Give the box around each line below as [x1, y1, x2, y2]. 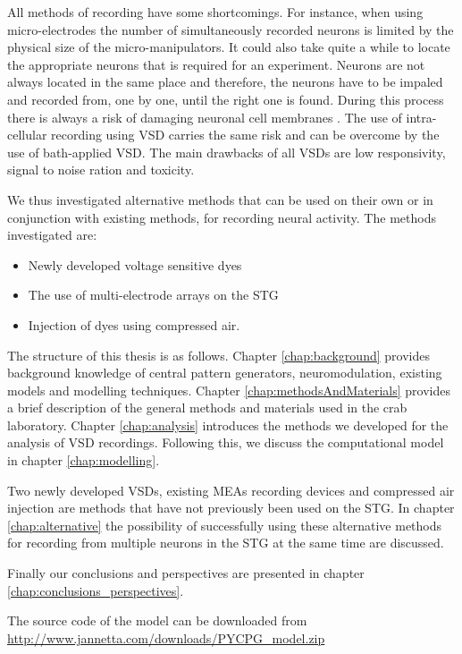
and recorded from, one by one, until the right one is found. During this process [7, 89, 444, 108]
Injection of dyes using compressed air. [28, 315, 240, 334]
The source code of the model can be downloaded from [7, 611, 307, 630]
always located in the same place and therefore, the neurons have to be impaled [7, 72, 443, 91]
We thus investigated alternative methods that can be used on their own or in [7, 190, 433, 208]
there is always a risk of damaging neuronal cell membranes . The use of [7, 107, 402, 126]
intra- [406, 107, 437, 126]
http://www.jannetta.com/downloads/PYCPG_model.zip [7, 628, 325, 647]
